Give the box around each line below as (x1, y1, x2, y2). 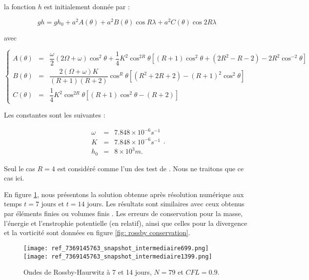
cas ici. (4, 173, 24, 183)
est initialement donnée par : (44, 1, 130, 11)
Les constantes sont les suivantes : (4, 110, 105, 120)
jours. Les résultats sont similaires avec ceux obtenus (87, 199, 245, 209)
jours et (41, 199, 64, 209)
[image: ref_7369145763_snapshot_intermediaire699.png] (23, 244, 209, 252)
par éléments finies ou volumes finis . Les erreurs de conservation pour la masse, (4, 208, 243, 219)
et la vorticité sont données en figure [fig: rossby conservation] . (4, 227, 190, 238)
